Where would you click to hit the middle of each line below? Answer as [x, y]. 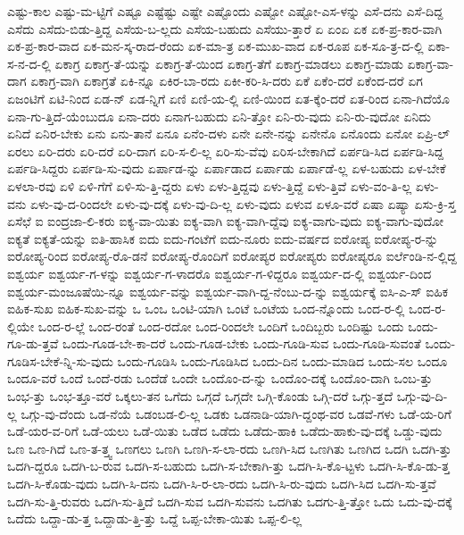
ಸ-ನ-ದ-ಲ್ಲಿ [29, 63]
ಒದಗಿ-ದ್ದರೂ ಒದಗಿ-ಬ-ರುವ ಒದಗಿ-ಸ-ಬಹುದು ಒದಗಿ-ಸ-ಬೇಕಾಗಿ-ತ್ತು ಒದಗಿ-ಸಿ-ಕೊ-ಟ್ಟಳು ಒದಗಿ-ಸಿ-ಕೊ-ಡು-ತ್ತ [228, 466]
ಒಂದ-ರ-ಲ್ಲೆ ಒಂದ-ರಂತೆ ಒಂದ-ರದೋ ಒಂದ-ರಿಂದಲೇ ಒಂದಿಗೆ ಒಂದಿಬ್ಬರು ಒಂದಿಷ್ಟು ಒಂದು [221, 326]
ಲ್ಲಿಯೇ [21, 326]
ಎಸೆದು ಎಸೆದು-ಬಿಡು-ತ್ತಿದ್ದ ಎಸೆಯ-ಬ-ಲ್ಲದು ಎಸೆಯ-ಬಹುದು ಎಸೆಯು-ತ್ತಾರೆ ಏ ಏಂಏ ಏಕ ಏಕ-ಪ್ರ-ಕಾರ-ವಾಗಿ [225, 28]
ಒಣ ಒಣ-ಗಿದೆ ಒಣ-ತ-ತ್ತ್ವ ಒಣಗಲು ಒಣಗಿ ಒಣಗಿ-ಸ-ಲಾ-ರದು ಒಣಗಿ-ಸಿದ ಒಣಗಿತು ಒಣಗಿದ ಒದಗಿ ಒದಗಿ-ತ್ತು [229, 448]
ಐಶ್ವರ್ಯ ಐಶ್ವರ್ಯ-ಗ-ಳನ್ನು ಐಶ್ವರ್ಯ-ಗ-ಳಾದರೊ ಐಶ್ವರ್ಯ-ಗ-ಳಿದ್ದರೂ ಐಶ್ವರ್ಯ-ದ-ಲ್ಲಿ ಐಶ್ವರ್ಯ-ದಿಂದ [220, 273]
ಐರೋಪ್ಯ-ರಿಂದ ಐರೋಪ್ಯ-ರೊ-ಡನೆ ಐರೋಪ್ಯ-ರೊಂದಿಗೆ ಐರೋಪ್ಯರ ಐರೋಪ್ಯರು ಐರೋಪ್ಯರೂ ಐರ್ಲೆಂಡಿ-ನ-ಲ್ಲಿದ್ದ [232, 256]
